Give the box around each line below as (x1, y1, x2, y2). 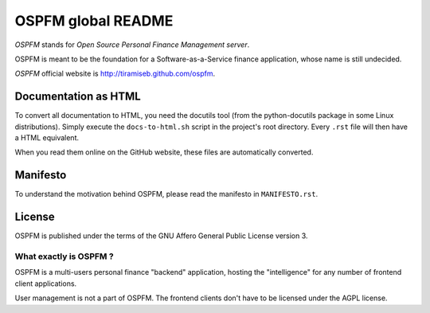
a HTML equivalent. (14, 133, 80, 143)
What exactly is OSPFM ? (14, 251, 115, 262)
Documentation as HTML (14, 90, 141, 104)
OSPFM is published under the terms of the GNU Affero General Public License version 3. (14, 231, 308, 241)
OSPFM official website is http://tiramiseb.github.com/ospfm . (14, 68, 215, 79)
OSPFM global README (14, 12, 174, 29)
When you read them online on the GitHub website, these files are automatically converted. (14, 147, 314, 157)
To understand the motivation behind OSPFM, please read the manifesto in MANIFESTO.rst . (14, 190, 319, 199)
